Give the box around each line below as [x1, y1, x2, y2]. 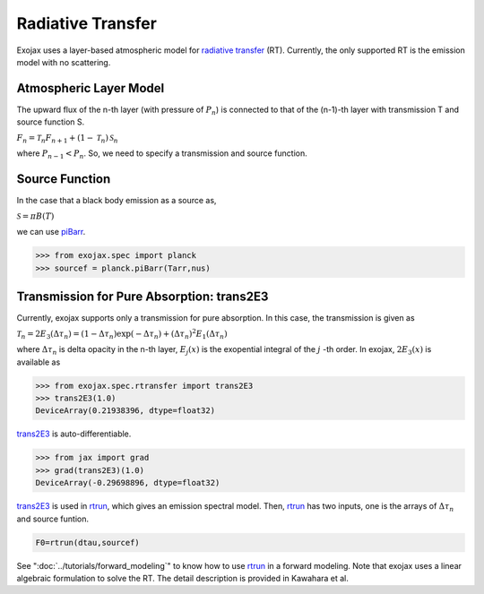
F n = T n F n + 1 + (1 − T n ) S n [16, 133, 118, 145]
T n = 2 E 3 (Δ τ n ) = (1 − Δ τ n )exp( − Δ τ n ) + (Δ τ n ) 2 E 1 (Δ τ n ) [16, 327, 228, 340]
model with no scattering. [16, 56, 111, 67]
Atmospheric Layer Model [16, 81, 165, 96]
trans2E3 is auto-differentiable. [16, 428, 132, 439]
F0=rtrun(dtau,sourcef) [35, 538, 141, 547]
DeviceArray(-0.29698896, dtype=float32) [35, 478, 220, 488]
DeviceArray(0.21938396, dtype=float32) [35, 406, 215, 416]
